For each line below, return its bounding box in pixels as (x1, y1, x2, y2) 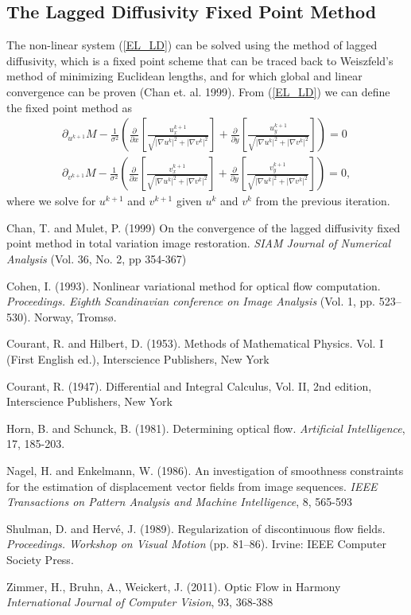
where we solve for (6, 193, 96, 209)
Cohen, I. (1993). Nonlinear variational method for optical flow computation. (6, 277, 381, 294)
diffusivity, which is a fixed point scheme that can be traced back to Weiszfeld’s (6, 52, 394, 68)
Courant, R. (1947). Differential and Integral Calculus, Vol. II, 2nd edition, (6, 377, 372, 394)
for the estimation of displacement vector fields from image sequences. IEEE (6, 477, 378, 494)
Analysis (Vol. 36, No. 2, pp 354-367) (6, 251, 187, 267)
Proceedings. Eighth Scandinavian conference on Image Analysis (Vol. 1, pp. (6, 293, 376, 309)
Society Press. (6, 551, 74, 567)
